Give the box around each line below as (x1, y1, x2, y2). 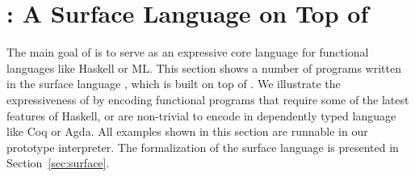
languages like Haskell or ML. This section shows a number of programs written (6, 59, 401, 76)
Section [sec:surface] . (6, 154, 110, 171)
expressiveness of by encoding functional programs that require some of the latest (6, 91, 409, 107)
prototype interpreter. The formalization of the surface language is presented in (6, 138, 399, 155)
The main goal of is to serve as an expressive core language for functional (6, 44, 369, 61)
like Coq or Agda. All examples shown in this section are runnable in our (6, 123, 368, 140)
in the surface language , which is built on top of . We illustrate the (6, 75, 341, 92)
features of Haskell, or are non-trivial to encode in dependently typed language (6, 107, 396, 124)
